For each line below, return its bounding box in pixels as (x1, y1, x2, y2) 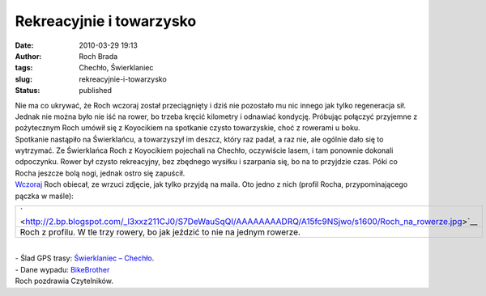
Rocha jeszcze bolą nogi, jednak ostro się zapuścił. (15, 168, 185, 178)
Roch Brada (79, 51, 118, 61)
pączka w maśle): (15, 191, 75, 201)
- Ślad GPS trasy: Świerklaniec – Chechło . (15, 253, 155, 263)
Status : (15, 86, 40, 95)
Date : (15, 40, 34, 50)
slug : (15, 74, 32, 84)
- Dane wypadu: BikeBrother (15, 264, 110, 274)
